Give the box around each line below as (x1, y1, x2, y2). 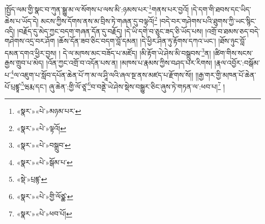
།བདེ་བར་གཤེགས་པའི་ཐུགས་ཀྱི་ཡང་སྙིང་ (159, 15, 256, 26)
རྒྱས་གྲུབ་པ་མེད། (5, 57, 44, 68)
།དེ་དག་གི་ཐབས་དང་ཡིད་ (191, 4, 251, 14)
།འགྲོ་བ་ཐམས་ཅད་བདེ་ (205, 25, 260, 36)
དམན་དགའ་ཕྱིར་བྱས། (5, 47, 57, 58)
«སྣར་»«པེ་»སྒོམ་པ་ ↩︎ (16, 156, 73, 167)
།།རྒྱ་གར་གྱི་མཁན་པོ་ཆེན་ (195, 69, 256, 80)
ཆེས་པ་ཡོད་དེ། (5, 15, 39, 26)
